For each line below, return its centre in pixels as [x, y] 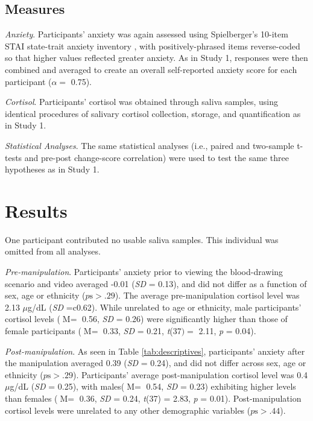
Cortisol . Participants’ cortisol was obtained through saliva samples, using [142, 102]
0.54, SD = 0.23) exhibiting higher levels [221, 386]
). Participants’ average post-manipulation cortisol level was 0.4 [190, 374]
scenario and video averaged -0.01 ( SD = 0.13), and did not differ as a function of [156, 283]
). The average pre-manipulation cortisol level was [207, 295]
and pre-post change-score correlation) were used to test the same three [156, 157]
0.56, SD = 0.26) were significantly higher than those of [185, 319]
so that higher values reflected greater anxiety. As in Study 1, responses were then [156, 58]
